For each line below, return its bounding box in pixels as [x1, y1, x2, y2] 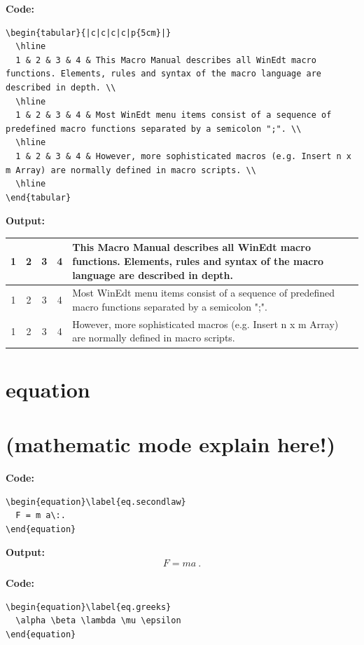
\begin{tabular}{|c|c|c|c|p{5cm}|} [6, 27, 171, 38]
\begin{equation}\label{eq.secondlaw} [6, 496, 186, 507]
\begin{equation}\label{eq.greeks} [6, 602, 171, 612]
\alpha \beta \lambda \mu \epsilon [15, 616, 181, 626]
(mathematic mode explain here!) [6, 430, 336, 459]
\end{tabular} [6, 192, 71, 203]
